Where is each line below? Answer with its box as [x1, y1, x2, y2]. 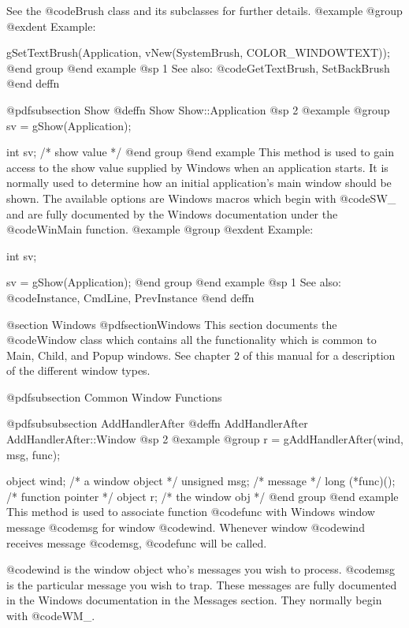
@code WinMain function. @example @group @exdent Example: [6, 221, 314, 237]
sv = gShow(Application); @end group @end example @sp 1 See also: [6, 274, 341, 290]
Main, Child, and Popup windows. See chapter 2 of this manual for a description [6, 346, 396, 363]
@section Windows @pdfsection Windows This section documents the [6, 316, 337, 332]
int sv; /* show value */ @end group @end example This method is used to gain [6, 144, 394, 160]
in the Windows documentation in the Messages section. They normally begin [6, 592, 382, 608]
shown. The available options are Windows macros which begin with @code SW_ [6, 189, 396, 206]
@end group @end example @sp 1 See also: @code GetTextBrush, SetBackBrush [6, 59, 390, 76]
